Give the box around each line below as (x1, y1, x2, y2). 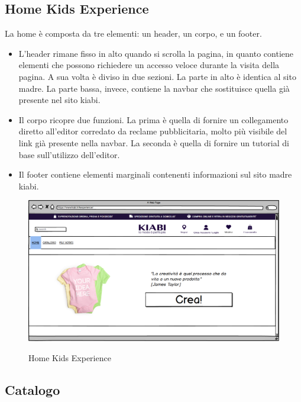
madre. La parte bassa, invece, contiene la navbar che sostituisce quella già (18, 82, 290, 94)
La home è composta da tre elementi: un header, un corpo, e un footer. (5, 27, 262, 40)
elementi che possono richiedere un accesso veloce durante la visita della (18, 59, 280, 71)
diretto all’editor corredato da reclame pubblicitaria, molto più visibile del (18, 125, 287, 137)
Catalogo (5, 380, 60, 398)
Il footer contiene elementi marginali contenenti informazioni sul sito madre (18, 168, 292, 181)
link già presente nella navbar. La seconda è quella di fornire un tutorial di (18, 136, 289, 149)
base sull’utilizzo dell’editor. (18, 148, 120, 160)
